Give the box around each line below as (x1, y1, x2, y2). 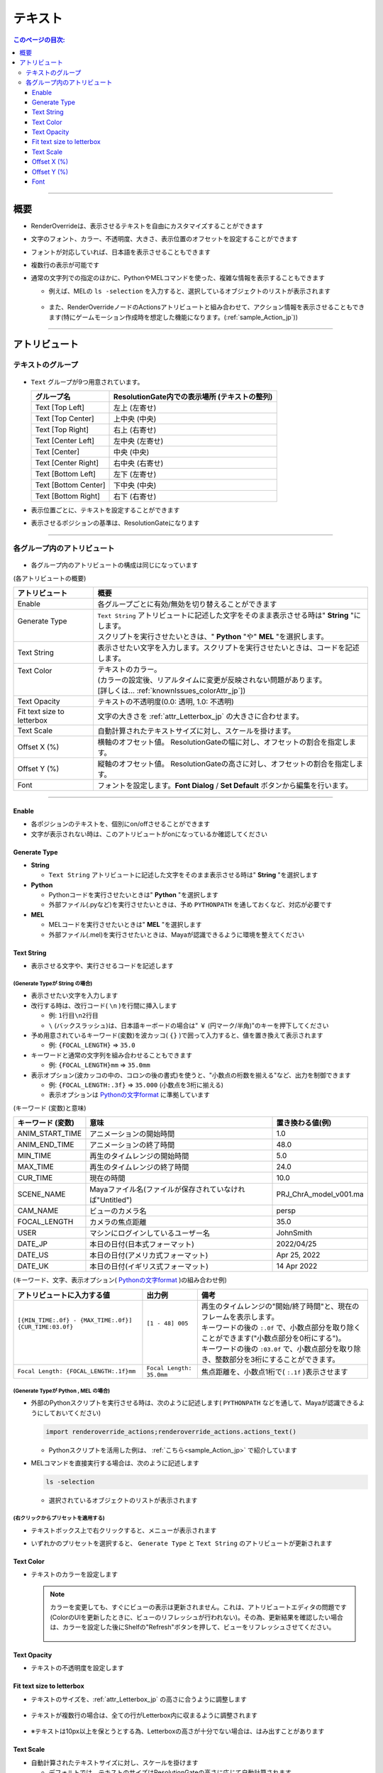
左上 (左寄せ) (113, 403, 157, 413)
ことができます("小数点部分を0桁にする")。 (201, 1333, 346, 1343)
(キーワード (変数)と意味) (13, 1104, 87, 1112)
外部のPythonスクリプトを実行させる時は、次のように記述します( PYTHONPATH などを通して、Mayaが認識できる (30, 1399, 359, 1407)
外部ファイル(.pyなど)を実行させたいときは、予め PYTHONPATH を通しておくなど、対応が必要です (48, 901, 333, 909)
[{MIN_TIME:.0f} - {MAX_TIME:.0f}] (17, 1316, 133, 1324)
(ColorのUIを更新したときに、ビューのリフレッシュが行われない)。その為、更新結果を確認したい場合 (50, 1613, 343, 1621)
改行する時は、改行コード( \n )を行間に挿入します (30, 1001, 177, 1010)
